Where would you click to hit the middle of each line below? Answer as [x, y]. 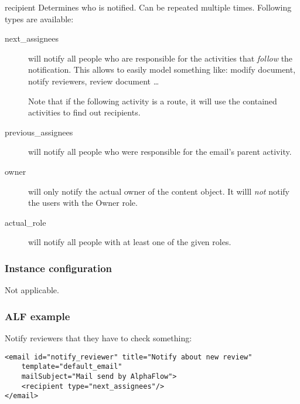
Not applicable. [32, 290]
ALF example [37, 316]
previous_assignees [39, 132]
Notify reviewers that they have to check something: [98, 337]
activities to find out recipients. [84, 112]
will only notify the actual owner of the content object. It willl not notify [159, 191]
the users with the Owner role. [83, 203]
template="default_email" [72, 367]
